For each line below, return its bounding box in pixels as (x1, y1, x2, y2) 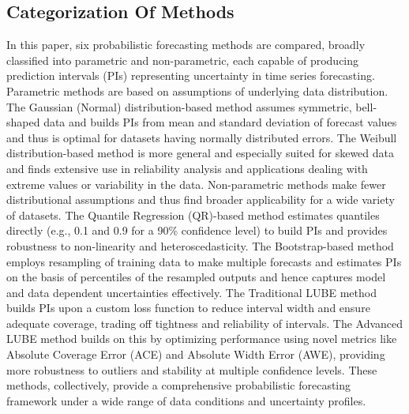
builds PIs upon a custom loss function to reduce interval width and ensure (6, 299, 370, 316)
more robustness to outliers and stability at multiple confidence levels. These (6, 361, 377, 378)
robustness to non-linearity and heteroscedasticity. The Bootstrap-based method (6, 237, 394, 254)
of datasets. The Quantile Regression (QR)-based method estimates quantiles (6, 206, 380, 223)
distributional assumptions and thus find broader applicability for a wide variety (6, 191, 395, 208)
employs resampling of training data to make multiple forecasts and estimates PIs (6, 253, 402, 269)
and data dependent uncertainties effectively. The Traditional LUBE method (6, 284, 377, 300)
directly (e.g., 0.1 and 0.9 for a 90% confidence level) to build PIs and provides (6, 222, 388, 239)
